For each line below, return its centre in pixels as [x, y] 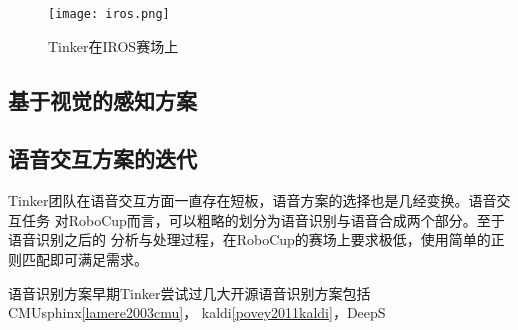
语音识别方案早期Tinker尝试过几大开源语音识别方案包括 [189, 292]
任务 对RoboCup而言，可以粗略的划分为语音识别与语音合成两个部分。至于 [263, 219]
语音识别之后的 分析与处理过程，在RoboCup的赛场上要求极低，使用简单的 [249, 239]
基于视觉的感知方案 [102, 99]
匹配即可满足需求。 [84, 259]
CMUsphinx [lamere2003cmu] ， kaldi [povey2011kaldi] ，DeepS [197, 312]
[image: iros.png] [109, 14]
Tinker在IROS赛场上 [113, 45]
